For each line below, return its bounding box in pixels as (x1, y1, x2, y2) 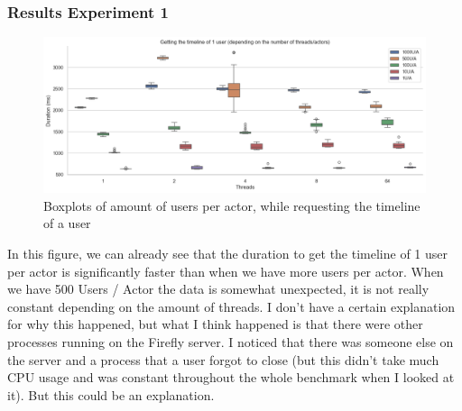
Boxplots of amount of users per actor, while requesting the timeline (43, 196, 420, 215)
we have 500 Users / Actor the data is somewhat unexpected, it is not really (7, 279, 430, 298)
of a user (43, 214, 91, 233)
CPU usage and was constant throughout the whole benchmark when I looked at (7, 368, 455, 387)
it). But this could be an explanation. (7, 385, 215, 404)
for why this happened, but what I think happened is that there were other (7, 315, 423, 333)
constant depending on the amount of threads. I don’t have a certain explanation (7, 297, 456, 315)
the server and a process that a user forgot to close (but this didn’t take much (7, 350, 439, 369)
